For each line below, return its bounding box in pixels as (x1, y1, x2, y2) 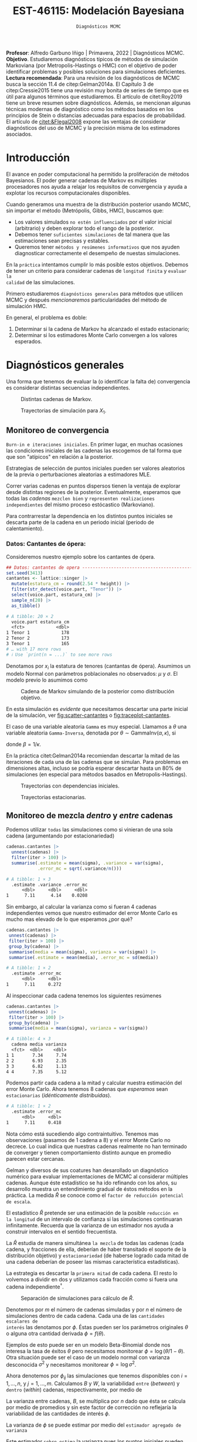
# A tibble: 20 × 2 (6, 613, 54, 619)
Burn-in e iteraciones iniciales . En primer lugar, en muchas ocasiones (6, 441, 183, 448)
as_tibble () (11, 603, 41, 609)
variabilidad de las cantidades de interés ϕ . (6, 1410, 110, 1417)
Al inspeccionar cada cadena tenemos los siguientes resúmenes (6, 992, 162, 999)
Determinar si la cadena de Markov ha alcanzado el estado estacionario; (14, 325, 189, 332)
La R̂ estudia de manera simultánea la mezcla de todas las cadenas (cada (6, 1239, 184, 1246)
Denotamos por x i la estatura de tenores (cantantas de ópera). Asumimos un (6, 662, 191, 671)
